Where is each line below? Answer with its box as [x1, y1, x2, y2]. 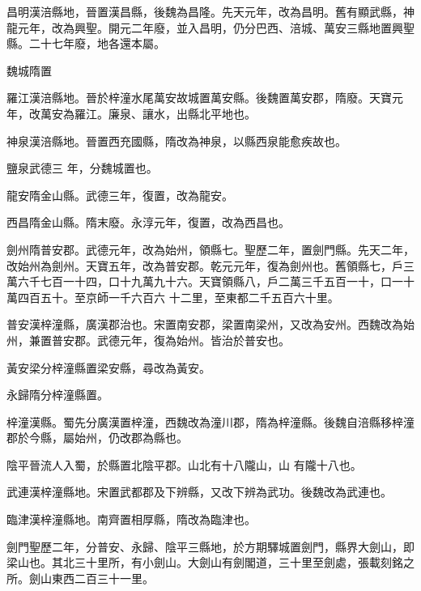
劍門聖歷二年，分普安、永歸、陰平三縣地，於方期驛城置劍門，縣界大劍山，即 [6, 538, 415, 555]
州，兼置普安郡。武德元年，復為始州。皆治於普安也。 [6, 331, 290, 348]
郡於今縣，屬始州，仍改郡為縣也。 [6, 429, 188, 446]
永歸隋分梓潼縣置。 [6, 386, 108, 403]
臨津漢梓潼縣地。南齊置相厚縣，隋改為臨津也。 [6, 511, 256, 528]
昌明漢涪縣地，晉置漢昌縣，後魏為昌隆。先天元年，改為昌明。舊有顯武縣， [6, 3, 403, 19]
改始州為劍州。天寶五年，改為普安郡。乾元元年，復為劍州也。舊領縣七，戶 [6, 257, 403, 274]
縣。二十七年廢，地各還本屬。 [6, 35, 165, 52]
